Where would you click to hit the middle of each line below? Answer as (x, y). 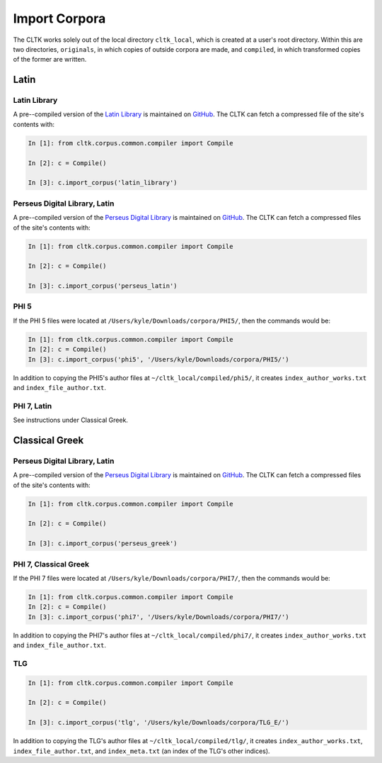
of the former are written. (50, 60)
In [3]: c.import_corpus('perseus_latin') (103, 286)
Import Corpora (59, 18)
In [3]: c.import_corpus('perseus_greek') (103, 544)
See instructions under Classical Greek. (71, 420)
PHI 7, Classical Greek (51, 564)
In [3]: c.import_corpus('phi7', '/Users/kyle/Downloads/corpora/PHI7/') (158, 617)
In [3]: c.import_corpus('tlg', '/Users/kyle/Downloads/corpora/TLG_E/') (158, 723)
